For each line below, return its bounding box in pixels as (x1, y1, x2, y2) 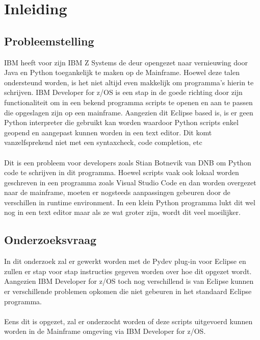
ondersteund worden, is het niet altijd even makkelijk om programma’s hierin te (4, 77, 254, 87)
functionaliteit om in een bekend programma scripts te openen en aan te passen (4, 96, 253, 107)
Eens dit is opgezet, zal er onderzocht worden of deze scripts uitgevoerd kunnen (4, 315, 253, 326)
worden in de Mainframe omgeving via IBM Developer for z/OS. (4, 326, 206, 336)
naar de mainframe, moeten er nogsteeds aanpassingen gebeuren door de (4, 187, 230, 198)
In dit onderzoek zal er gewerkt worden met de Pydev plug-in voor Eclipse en (4, 256, 246, 266)
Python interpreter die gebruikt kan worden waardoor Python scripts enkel (4, 117, 239, 128)
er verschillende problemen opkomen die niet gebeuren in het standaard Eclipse (4, 286, 252, 297)
